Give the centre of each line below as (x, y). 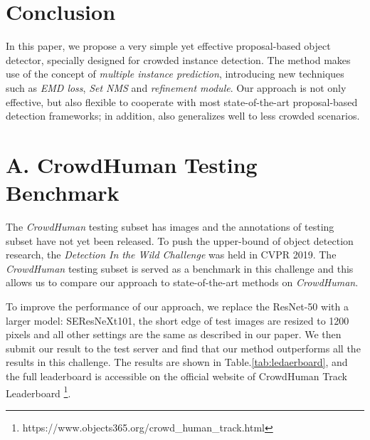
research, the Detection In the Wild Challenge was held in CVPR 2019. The (171, 255)
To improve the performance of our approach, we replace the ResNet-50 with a (177, 306)
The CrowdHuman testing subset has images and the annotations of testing (170, 226)
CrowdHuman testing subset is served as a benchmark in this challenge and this (180, 268)
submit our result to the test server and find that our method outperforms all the (183, 348)
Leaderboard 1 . (38, 392)
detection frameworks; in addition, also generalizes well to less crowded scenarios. (183, 116)
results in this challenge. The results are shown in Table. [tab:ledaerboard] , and (177, 362)
